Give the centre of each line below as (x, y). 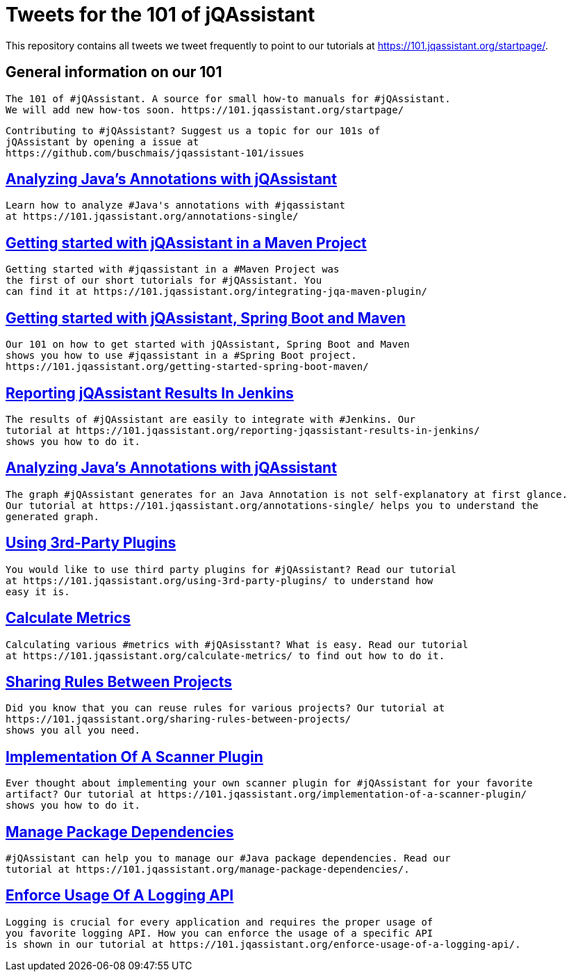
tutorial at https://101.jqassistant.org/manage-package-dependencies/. (208, 870)
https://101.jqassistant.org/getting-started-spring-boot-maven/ (187, 367)
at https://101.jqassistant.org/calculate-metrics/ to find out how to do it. (225, 655)
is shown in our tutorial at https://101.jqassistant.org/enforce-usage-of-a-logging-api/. (263, 944)
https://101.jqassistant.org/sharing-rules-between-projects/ (179, 719)
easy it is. (38, 591)
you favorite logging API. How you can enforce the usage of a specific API (220, 933)
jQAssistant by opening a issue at (102, 142)
